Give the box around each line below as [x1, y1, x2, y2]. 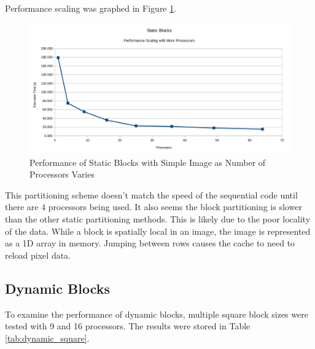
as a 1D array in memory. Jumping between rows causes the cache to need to [5, 237, 295, 249]
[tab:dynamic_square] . [5, 331, 90, 344]
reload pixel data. [5, 248, 71, 261]
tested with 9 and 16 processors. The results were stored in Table [5, 320, 251, 332]
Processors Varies [29, 168, 95, 181]
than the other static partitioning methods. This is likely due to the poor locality [5, 212, 311, 225]
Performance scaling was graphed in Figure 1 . [5, 2, 177, 14]
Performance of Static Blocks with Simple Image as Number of [29, 155, 266, 168]
